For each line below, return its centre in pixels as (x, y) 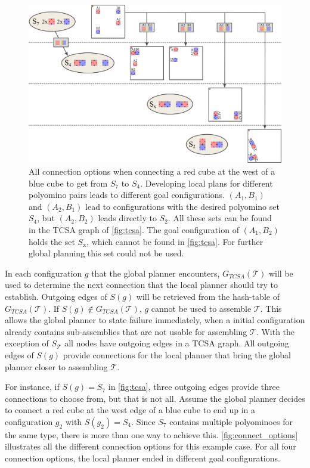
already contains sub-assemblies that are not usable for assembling (126, 331)
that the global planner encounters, (156, 273)
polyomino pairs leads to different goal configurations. (127, 195)
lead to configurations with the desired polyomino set (182, 206)
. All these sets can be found (220, 218)
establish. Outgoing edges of (56, 296)
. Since (143, 421)
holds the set (52, 241)
